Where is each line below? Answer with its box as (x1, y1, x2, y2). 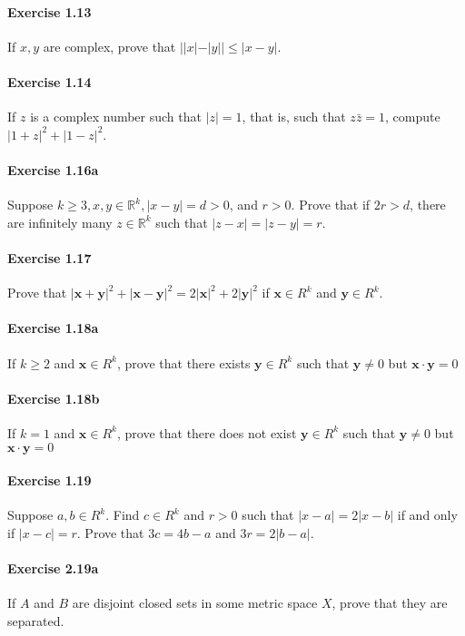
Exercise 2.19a (7, 559, 99, 578)
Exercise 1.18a (7, 318, 99, 338)
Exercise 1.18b (7, 388, 100, 407)
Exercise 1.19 (7, 471, 92, 490)
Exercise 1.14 (7, 72, 92, 91)
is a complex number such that (30, 107, 202, 126)
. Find (105, 505, 140, 524)
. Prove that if (291, 195, 371, 214)
